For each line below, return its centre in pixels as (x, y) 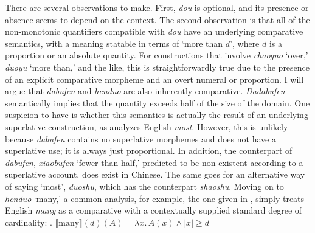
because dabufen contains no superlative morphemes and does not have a (140, 138)
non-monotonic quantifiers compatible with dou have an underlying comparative (154, 31)
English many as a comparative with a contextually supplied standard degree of (154, 210)
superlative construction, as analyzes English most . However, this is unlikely (147, 126)
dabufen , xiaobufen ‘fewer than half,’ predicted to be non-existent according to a (154, 162)
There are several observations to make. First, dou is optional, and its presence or (157, 7)
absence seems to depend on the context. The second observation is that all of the (157, 19)
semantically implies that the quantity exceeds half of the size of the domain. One (157, 103)
